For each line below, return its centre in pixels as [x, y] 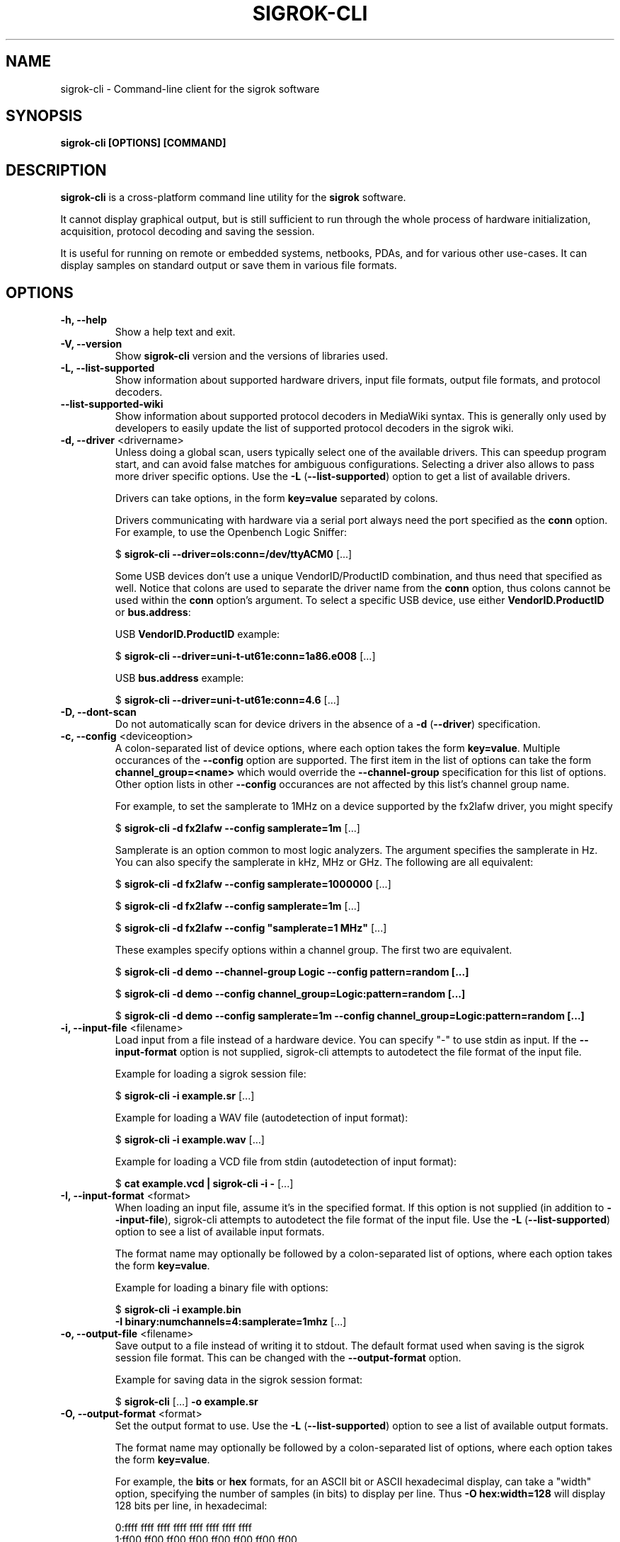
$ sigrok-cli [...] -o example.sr [186, 1402]
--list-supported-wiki [112, 404]
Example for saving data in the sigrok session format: [239, 1380]
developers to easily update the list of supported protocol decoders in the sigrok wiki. [314, 428]
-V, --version [91, 344]
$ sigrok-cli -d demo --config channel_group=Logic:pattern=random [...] [290, 994]
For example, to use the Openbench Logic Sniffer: [231, 532]
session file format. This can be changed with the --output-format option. [288, 1358]
